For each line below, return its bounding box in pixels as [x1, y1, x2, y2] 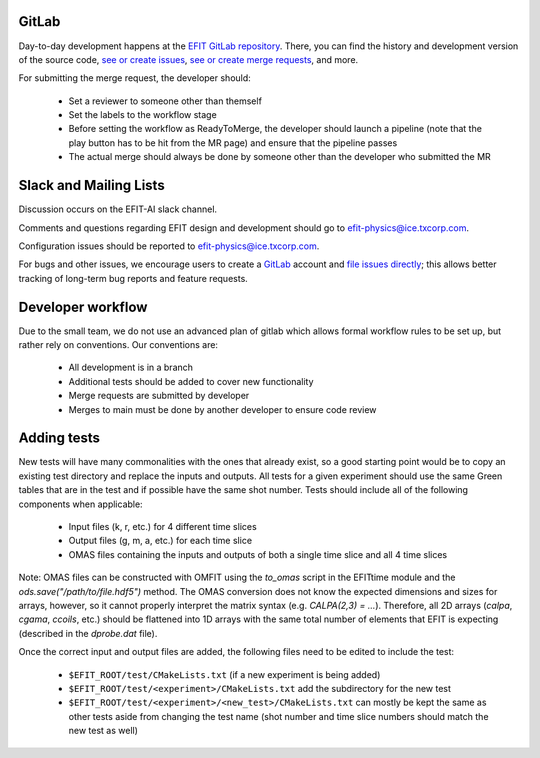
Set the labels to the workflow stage [68, 109, 217, 121]
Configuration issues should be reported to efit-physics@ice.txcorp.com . [18, 240, 320, 252]
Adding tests [18, 430, 100, 447]
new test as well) [68, 725, 139, 737]
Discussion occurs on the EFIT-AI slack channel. [18, 203, 218, 215]
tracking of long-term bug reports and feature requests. [18, 272, 249, 284]
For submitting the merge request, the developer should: [18, 72, 252, 84]
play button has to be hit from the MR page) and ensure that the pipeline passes [68, 136, 398, 149]
